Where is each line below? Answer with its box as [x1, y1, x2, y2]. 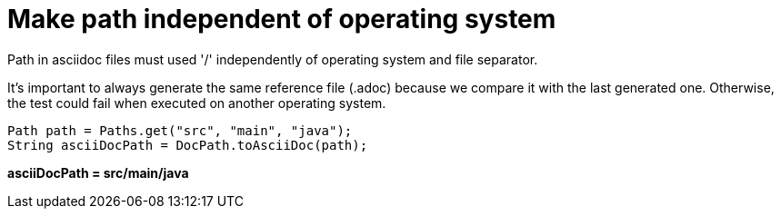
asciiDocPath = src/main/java [7, 164, 189, 181]
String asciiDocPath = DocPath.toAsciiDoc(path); [7, 137, 368, 152]
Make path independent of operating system [7, 4, 556, 34]
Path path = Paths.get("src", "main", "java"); [7, 123, 353, 138]
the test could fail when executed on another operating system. [7, 94, 386, 111]
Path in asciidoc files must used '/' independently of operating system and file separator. [7, 51, 538, 67]
